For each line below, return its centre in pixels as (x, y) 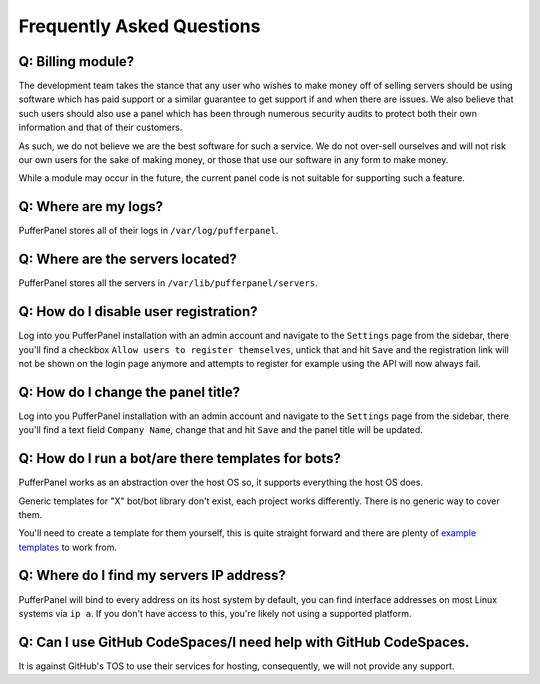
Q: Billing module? (76, 61)
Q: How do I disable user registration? (138, 311)
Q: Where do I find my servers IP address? (152, 575)
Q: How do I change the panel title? (129, 391)
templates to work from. (68, 547)
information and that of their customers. (100, 127)
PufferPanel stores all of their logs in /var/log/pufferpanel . (148, 231)
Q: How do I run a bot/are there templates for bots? (180, 458)
